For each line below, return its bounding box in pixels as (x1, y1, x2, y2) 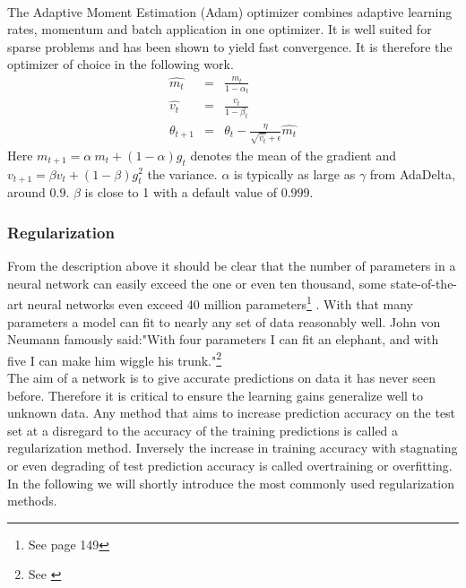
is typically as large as (234, 164, 356, 183)
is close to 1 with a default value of (84, 183, 277, 202)
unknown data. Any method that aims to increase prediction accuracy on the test (7, 403, 456, 422)
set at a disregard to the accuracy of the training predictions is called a (7, 420, 399, 439)
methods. (7, 491, 57, 510)
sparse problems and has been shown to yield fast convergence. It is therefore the (7, 37, 453, 56)
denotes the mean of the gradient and (190, 145, 396, 164)
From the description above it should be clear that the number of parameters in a (7, 256, 456, 275)
